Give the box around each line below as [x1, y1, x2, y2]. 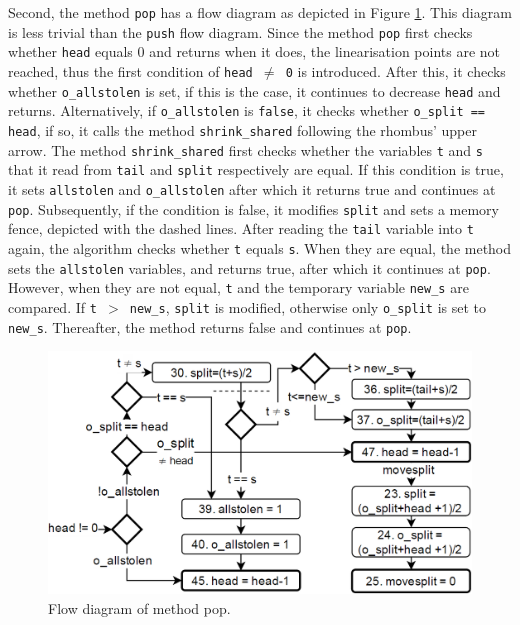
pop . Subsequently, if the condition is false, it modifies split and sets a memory [8, 198, 500, 219]
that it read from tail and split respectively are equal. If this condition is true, [8, 159, 504, 180]
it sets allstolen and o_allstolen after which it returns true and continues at [8, 178, 496, 199]
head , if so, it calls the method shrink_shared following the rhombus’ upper [8, 119, 477, 140]
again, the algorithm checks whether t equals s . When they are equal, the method [8, 237, 512, 258]
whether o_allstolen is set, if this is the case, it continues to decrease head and [8, 80, 501, 101]
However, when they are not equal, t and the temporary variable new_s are [8, 277, 469, 298]
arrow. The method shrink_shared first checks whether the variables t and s [8, 139, 483, 160]
